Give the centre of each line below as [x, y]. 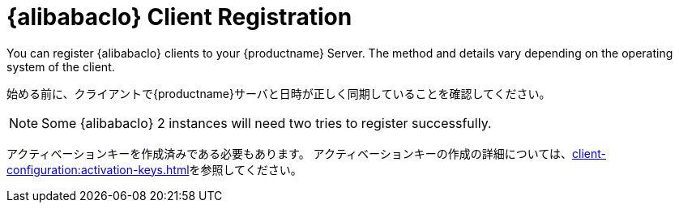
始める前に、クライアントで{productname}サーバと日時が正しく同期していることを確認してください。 [279, 93]
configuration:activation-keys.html [98, 169]
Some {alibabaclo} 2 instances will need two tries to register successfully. [267, 123]
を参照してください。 [246, 169]
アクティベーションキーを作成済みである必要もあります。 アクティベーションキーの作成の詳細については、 [290, 153]
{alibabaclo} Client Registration [179, 17]
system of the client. [61, 66]
